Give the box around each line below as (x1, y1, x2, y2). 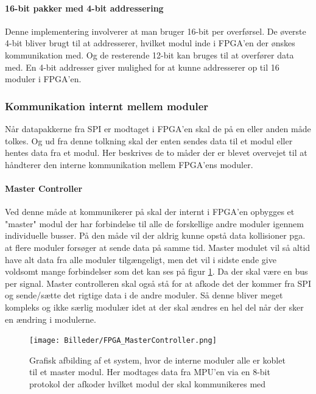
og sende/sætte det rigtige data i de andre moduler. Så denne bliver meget (5, 289, 283, 301)
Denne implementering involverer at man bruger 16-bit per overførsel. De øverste (5, 24, 306, 37)
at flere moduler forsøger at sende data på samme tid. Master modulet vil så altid (5, 241, 311, 253)
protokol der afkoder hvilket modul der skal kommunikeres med (29, 377, 266, 390)
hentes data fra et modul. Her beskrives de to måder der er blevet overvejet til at (5, 146, 307, 159)
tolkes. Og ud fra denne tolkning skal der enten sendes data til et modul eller (5, 134, 293, 147)
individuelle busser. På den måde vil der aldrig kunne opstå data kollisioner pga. (5, 229, 306, 242)
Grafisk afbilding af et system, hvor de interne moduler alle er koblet (29, 353, 286, 366)
